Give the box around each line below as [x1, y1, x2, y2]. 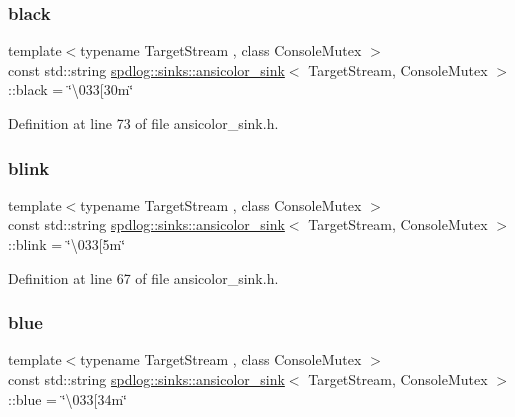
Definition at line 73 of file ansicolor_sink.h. [8, 113, 279, 133]
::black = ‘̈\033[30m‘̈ [8, 79, 134, 100]
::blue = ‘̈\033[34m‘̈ [8, 388, 128, 409]
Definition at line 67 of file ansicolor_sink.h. [8, 267, 279, 288]
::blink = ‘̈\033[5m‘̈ [8, 234, 126, 254]
